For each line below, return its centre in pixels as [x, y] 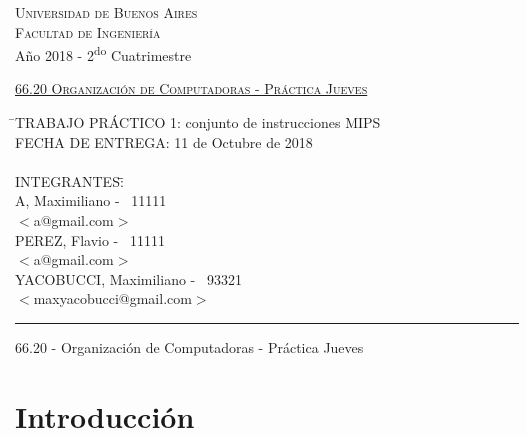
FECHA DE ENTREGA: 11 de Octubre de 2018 [164, 141]
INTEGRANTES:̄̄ [69, 180]
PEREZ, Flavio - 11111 [90, 239]
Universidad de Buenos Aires [106, 12]
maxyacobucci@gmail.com [112, 298]
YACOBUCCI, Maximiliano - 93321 [128, 278]
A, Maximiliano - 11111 [91, 200]
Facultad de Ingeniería [88, 31]
